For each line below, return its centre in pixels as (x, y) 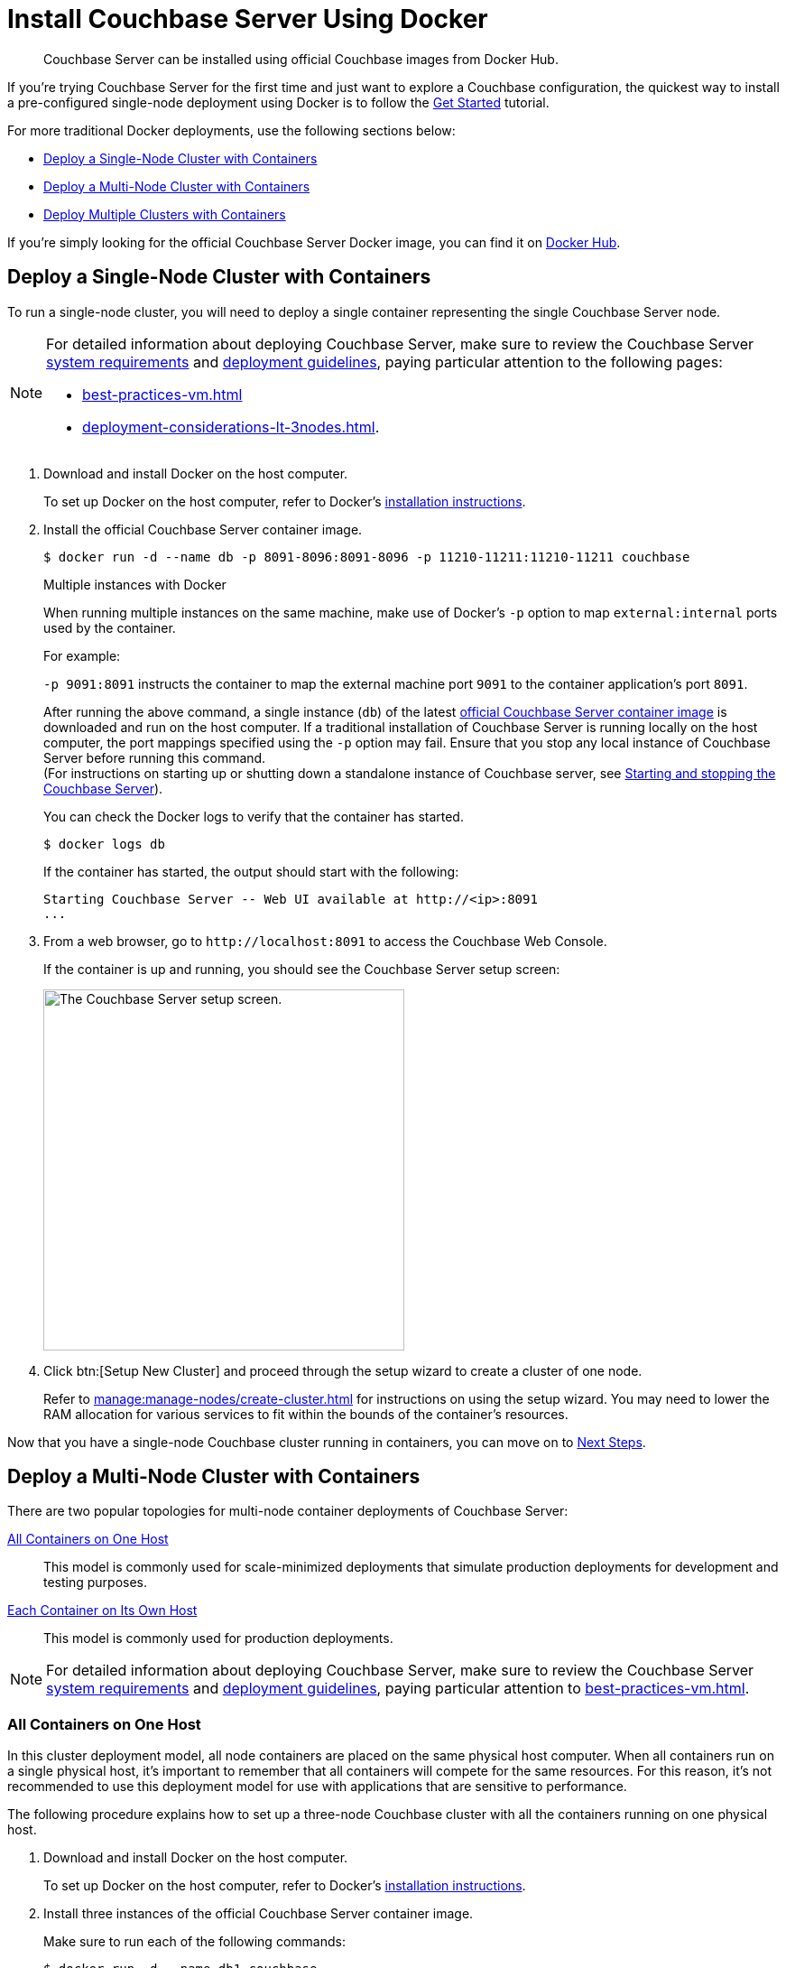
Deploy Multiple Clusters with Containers (165, 214)
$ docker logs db (104, 844)
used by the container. (110, 627)
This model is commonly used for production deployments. (218, 1638)
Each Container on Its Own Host (102, 1611)
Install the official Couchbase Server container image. (203, 529)
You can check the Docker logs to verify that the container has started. (254, 816)
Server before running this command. (155, 757)
